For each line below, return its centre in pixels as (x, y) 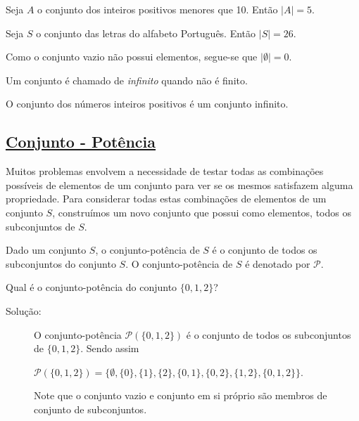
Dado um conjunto (46, 250)
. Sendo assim (110, 348)
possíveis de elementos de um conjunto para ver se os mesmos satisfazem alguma (179, 184)
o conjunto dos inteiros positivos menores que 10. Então (158, 9)
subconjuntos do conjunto (61, 263)
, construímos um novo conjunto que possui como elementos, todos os (202, 212)
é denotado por (278, 263)
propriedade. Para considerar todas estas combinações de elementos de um (166, 199)
